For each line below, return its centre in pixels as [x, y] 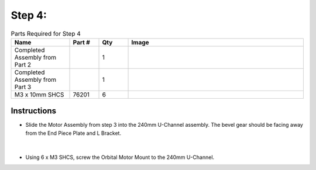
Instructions [34, 111]
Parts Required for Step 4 [46, 33]
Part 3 [23, 86]
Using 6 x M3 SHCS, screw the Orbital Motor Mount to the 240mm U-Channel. [120, 157]
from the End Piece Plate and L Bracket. [73, 133]
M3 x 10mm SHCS [39, 95]
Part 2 [23, 64]
